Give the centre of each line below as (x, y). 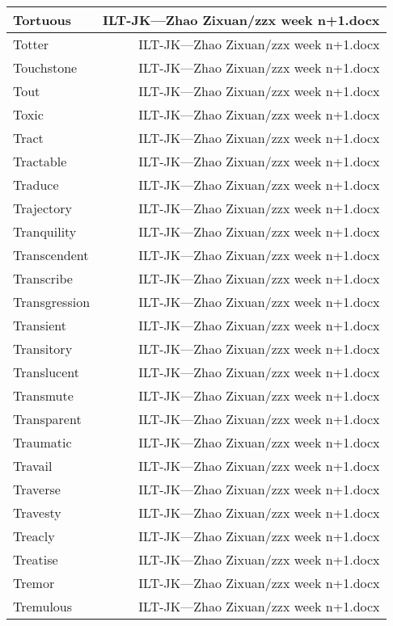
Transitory (43, 349)
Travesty (37, 513)
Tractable (40, 161)
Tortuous (42, 20)
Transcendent (51, 255)
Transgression (52, 302)
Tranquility (45, 231)
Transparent (47, 419)
